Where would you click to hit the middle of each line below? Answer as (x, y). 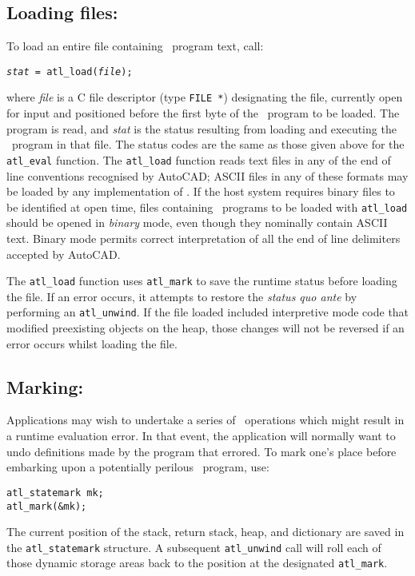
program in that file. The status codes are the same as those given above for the (208, 144)
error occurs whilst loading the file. (92, 343)
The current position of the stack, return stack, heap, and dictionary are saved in (206, 532)
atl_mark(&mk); (47, 506)
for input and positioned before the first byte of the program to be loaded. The (203, 113)
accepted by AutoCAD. (64, 254)
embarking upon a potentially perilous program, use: (138, 467)
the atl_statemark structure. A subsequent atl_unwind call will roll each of (194, 547)
